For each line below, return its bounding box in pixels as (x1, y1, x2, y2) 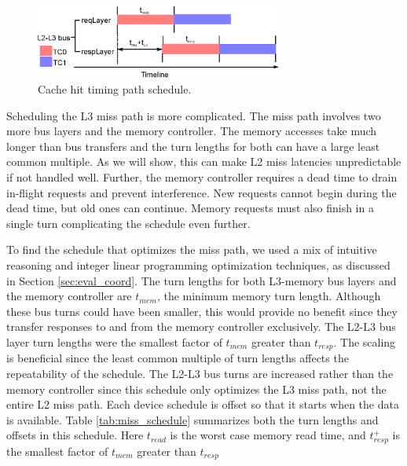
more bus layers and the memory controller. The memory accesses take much (6, 123, 377, 139)
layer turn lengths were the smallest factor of (6, 333, 222, 350)
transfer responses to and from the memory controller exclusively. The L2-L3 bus (6, 318, 396, 335)
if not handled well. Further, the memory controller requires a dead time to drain (6, 169, 398, 185)
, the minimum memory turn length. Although (156, 288, 381, 304)
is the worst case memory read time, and (170, 427, 366, 443)
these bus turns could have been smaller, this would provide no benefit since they (6, 303, 398, 319)
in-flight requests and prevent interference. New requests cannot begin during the (6, 184, 397, 200)
